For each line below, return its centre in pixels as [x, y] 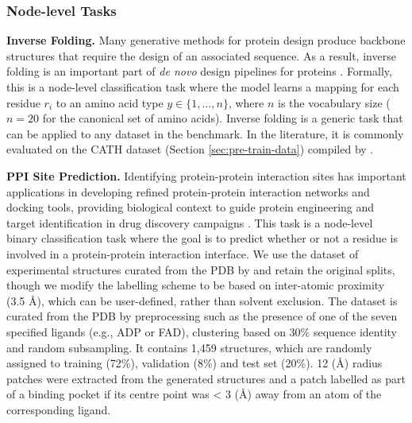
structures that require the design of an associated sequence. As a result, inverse [201, 55]
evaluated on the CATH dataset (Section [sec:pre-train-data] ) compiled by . [190, 149]
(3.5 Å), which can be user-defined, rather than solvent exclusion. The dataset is [202, 300]
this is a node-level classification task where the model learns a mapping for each [203, 87]
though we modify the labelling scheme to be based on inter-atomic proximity [196, 285]
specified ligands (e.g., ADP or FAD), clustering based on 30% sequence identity [202, 331]
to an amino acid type [110, 102]
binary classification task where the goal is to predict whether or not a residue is [202, 238]
